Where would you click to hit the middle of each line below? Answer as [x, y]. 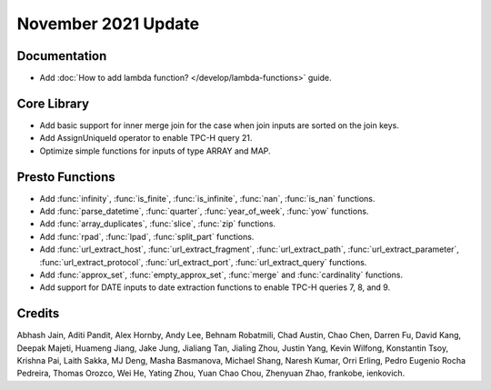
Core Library [53, 103]
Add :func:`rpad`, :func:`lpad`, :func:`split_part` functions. [147, 236]
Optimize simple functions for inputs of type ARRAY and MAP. [155, 151]
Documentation [62, 56]
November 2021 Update [108, 24]
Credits [38, 314]
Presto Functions [66, 177]
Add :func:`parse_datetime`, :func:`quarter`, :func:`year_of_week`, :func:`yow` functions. [204, 211]
